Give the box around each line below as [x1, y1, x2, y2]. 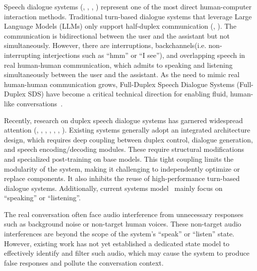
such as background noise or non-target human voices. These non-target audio [4, 219, 242, 229]
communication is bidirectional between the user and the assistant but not [4, 30, 230, 41]
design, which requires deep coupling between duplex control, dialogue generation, [4, 134, 253, 144]
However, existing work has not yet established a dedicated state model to [4, 238, 230, 248]
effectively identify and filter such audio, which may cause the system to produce [4, 248, 250, 258]
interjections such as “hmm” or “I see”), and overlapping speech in [43, 49, 245, 60]
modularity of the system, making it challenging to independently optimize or [4, 163, 240, 174]
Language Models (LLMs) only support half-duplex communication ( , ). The [4, 21, 237, 31]
